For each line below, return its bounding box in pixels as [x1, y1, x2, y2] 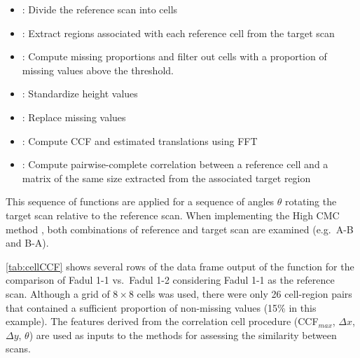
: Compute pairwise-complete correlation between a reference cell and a [22, 157, 328, 172]
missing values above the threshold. [22, 62, 174, 77]
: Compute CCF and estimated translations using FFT [22, 133, 258, 148]
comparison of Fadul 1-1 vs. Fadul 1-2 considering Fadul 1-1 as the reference [6, 273, 335, 287]
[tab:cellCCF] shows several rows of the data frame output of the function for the [6, 259, 354, 273]
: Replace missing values [22, 109, 126, 124]
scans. [6, 341, 31, 356]
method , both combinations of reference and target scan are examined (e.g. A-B [6, 221, 354, 236]
